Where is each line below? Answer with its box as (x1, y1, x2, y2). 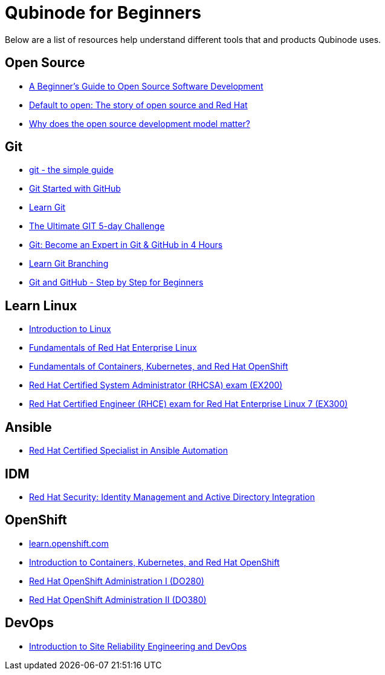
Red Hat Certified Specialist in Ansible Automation (29, 445, 228, 456)
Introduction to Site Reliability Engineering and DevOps (29, 641, 247, 651)
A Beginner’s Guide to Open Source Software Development (29, 80, 264, 91)
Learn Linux (5, 298, 77, 313)
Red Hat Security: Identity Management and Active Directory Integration (29, 491, 315, 502)
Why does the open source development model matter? (29, 118, 250, 129)
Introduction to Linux (29, 324, 111, 334)
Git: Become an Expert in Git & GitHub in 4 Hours (29, 240, 223, 250)
